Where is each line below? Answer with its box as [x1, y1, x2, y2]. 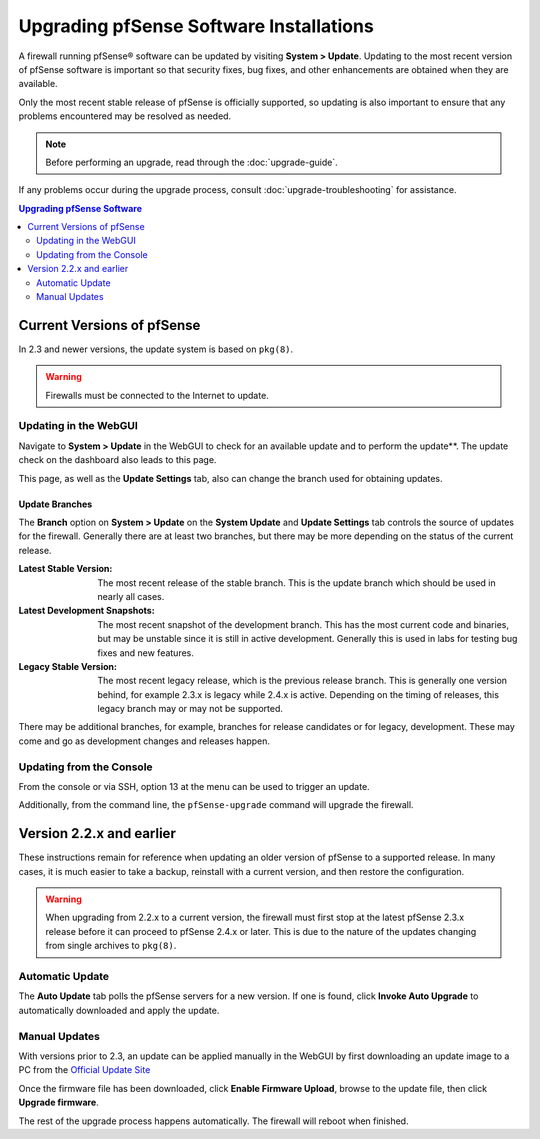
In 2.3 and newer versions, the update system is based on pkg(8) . [18, 343, 294, 355]
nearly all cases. [97, 590, 165, 602]
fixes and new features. [97, 646, 195, 659]
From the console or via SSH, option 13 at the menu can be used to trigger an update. [18, 781, 370, 793]
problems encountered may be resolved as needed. [18, 110, 232, 122]
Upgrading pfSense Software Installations [18, 15, 374, 37]
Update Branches [18, 498, 93, 510]
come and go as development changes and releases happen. [18, 735, 270, 747]
